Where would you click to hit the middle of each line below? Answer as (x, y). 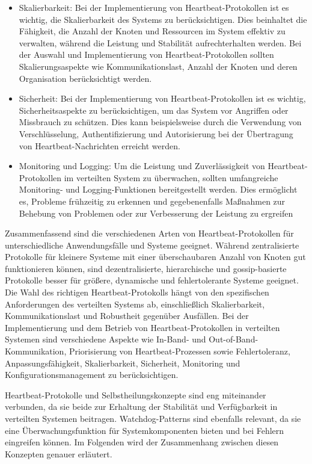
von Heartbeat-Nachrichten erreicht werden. (99, 145)
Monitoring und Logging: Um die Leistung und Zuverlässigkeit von (142, 166)
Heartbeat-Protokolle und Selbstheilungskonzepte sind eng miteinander (136, 394)
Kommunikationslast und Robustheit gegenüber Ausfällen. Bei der (127, 316)
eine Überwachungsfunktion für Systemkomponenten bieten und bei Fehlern (145, 430)
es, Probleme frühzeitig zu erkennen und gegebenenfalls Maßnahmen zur (152, 201)
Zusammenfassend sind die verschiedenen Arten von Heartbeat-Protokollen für (149, 233)
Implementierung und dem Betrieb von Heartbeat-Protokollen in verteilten (142, 327)
